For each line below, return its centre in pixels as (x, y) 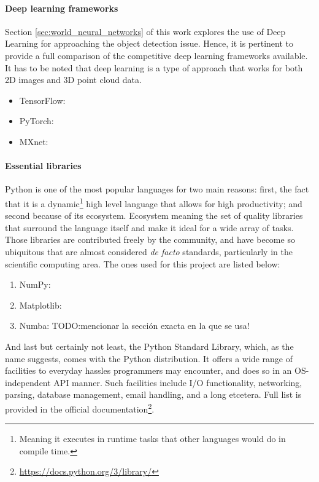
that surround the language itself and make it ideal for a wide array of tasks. (149, 227)
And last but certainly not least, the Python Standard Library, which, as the (149, 346)
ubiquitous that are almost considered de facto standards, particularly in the (149, 251)
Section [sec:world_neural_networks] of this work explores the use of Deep (145, 31)
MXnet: (34, 141)
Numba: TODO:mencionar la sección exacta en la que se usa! (134, 326)
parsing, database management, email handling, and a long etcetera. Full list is (153, 394)
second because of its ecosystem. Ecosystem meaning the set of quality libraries (154, 215)
